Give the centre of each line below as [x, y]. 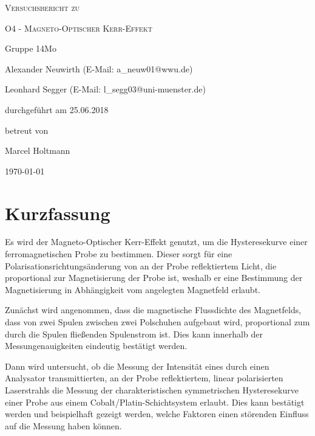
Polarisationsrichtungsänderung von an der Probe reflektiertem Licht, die [141, 265]
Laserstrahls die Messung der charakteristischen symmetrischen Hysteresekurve [152, 390]
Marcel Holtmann [38, 151]
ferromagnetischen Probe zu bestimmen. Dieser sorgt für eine [119, 254]
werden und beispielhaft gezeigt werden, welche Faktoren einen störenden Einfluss [157, 414]
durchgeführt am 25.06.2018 [57, 109]
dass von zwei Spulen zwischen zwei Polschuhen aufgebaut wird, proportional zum [157, 322]
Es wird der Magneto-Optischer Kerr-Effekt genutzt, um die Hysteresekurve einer [156, 242]
